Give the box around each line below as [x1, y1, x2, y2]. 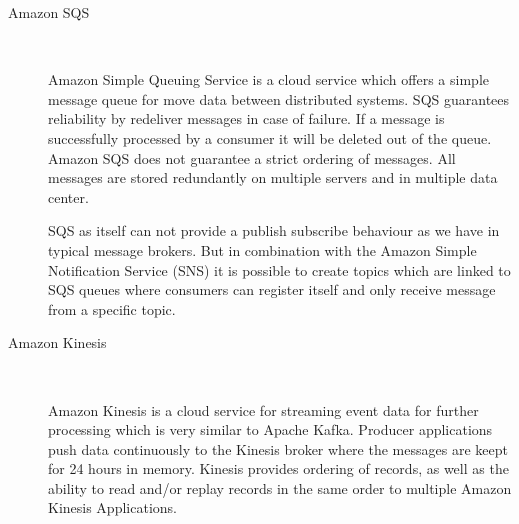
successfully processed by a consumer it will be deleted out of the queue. [48, 127, 492, 148]
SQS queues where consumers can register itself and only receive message [48, 279, 496, 300]
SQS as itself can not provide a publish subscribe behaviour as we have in [48, 220, 500, 241]
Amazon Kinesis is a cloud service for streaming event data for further [48, 399, 479, 420]
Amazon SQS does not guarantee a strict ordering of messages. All [48, 147, 456, 168]
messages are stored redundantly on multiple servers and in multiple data [48, 167, 498, 188]
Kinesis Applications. [48, 497, 177, 518]
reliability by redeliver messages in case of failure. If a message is [48, 108, 445, 129]
